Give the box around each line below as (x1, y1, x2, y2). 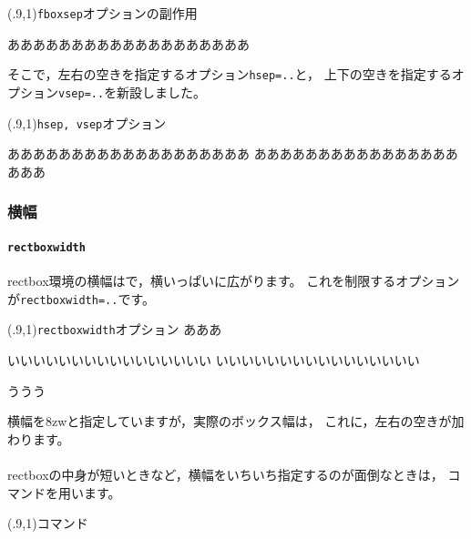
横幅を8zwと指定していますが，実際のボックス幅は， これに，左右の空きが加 (7, 412, 465, 431)
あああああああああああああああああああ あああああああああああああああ (7, 144, 445, 163)
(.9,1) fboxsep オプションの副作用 (7, 4, 198, 22)
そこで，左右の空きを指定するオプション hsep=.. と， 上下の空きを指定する (7, 65, 452, 84)
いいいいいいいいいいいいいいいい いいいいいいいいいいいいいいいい (7, 351, 420, 370)
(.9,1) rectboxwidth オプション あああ (7, 320, 222, 339)
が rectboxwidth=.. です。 (7, 289, 155, 308)
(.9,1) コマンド (7, 514, 88, 533)
